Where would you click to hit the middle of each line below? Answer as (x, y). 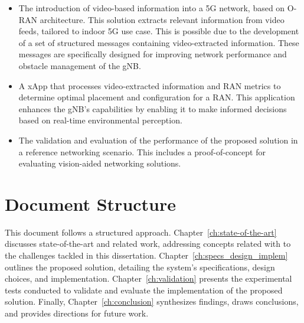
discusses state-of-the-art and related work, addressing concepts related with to (148, 244)
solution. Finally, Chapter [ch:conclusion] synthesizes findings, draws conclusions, (152, 301)
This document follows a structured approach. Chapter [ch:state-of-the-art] (141, 232)
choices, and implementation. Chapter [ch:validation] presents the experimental (148, 278)
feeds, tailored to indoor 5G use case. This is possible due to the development (159, 31)
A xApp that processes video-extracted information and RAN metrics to (150, 85)
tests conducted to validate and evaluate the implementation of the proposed (144, 290)
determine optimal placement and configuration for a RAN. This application (157, 97)
